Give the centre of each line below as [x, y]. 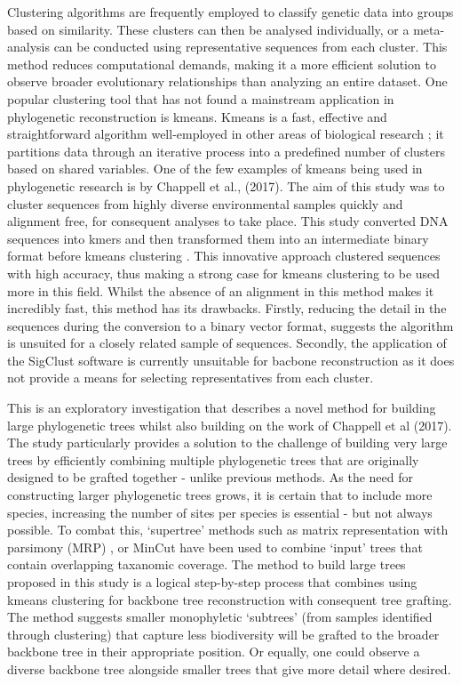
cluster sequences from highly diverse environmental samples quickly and [205, 203]
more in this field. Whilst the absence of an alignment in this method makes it [221, 290]
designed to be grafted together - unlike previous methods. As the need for [211, 477]
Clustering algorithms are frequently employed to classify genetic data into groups [230, 12]
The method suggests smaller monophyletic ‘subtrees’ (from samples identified [220, 617]
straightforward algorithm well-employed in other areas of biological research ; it [226, 134]
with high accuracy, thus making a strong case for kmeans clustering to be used [224, 273]
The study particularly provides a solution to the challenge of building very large [227, 443]
